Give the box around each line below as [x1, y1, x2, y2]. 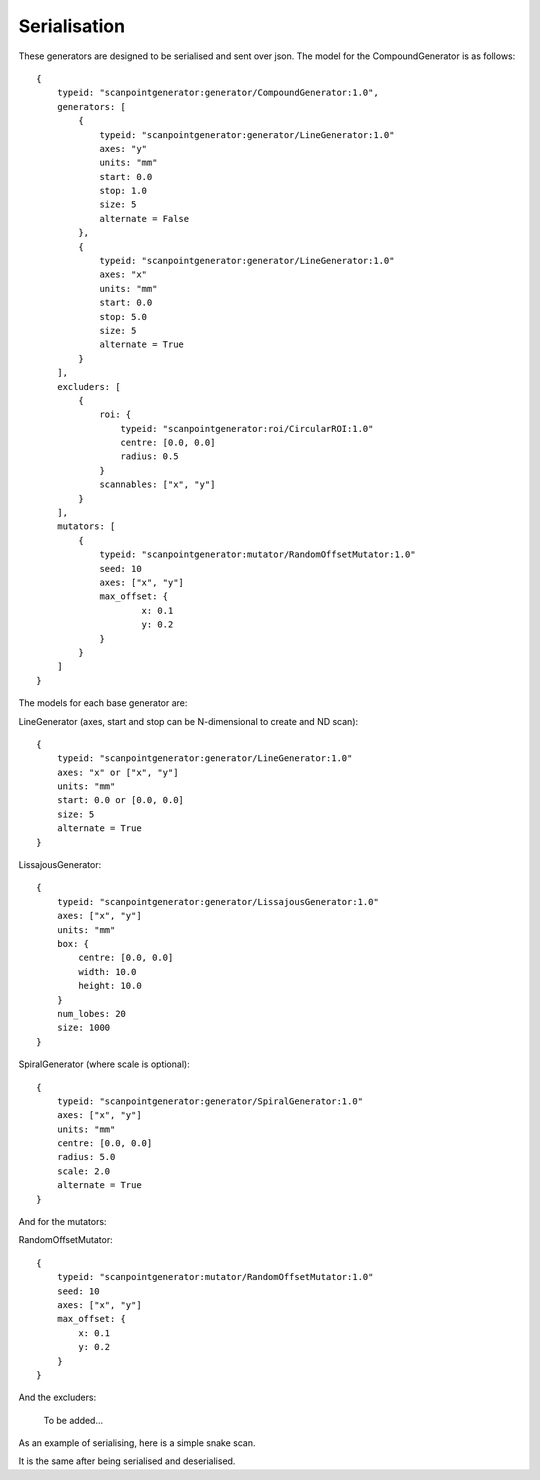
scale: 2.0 [56, 1165, 111, 1177]
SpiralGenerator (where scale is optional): [18, 1058, 190, 1070]
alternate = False [99, 213, 190, 224]
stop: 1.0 [99, 185, 148, 197]
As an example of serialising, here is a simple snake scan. [18, 1437, 256, 1449]
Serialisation [18, 15, 125, 37]
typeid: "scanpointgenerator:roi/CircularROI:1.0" [120, 423, 374, 434]
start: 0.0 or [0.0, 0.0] [56, 795, 185, 806]
